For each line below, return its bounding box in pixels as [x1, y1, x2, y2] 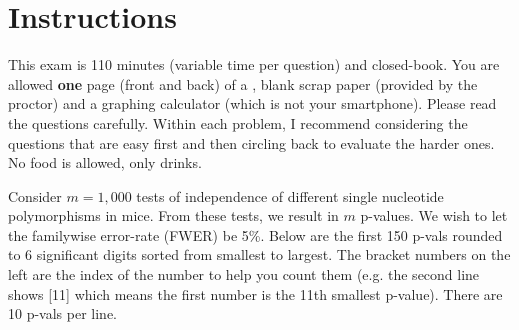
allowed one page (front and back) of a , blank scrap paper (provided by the [8, 73, 478, 94]
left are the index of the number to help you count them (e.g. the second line [8, 264, 480, 285]
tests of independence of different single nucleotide [136, 185, 444, 206]
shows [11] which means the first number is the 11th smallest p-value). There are [8, 283, 503, 304]
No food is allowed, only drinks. [8, 152, 202, 173]
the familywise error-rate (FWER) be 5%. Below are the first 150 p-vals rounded [8, 224, 503, 245]
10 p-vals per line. [8, 303, 118, 324]
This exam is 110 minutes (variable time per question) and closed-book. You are [8, 54, 500, 75]
